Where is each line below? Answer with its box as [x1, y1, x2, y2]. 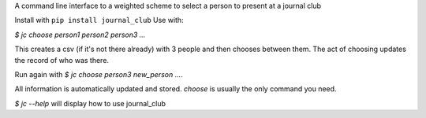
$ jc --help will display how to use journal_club [14, 98, 166, 108]
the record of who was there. [14, 55, 110, 65]
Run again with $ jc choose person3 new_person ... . [14, 69, 183, 79]
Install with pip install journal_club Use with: [14, 16, 185, 25]
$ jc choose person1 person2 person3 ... [14, 30, 146, 39]
